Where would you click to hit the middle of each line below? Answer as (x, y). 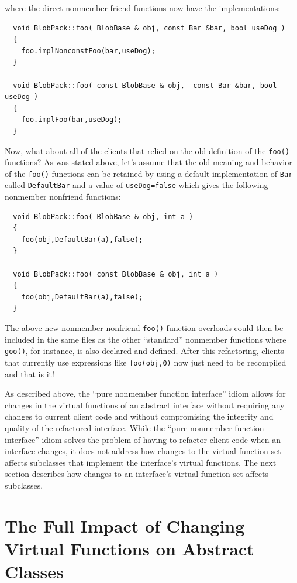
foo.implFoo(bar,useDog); (72, 120)
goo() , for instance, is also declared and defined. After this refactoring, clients (144, 351)
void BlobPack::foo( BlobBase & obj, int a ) (103, 217)
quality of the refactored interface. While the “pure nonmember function (134, 427)
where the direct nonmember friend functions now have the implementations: (143, 8)
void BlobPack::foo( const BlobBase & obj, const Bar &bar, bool (145, 85)
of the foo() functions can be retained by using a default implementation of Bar (149, 173)
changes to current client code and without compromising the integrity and (139, 416)
